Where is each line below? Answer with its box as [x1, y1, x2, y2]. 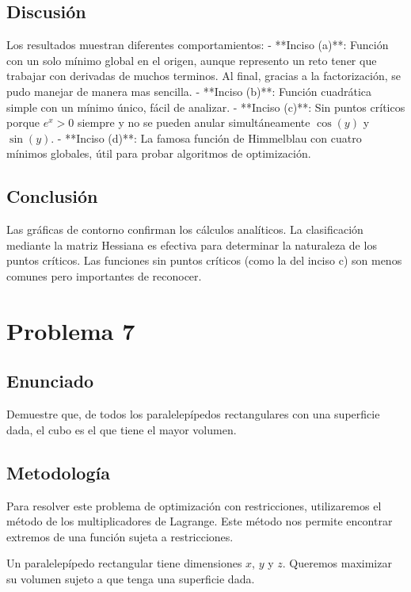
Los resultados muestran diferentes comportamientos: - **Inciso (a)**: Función [6, 36, 389, 53]
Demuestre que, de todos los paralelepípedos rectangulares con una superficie [6, 406, 380, 422]
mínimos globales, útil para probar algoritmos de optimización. [6, 145, 311, 162]
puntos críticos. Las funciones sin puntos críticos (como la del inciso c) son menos [6, 252, 402, 269]
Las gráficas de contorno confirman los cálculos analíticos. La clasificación [6, 221, 363, 238]
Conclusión [6, 184, 98, 208]
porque [6, 114, 40, 131]
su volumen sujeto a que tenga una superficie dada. [6, 570, 255, 586]
